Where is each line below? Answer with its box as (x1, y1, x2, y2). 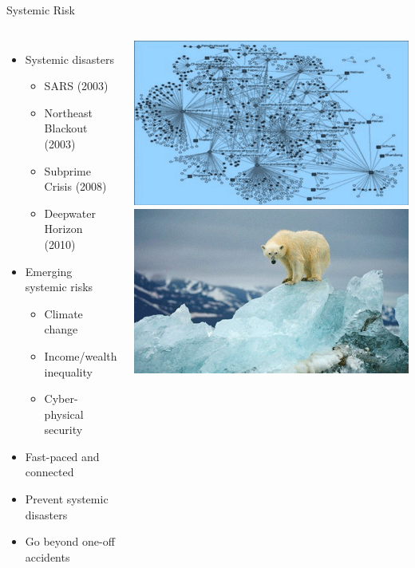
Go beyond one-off (25, 533, 115, 550)
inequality (44, 363, 93, 380)
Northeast (44, 104, 93, 120)
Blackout (44, 120, 88, 136)
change (44, 321, 78, 337)
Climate (44, 305, 83, 321)
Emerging (25, 262, 73, 279)
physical (44, 405, 84, 422)
